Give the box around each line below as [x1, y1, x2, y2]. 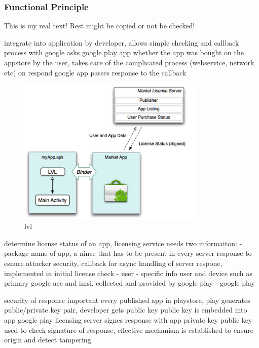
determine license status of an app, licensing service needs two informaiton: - [4, 238, 242, 248]
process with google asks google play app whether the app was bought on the [4, 47, 244, 58]
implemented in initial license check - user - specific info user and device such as [4, 267, 252, 278]
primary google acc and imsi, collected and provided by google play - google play [4, 278, 255, 288]
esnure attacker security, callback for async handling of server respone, [4, 257, 223, 268]
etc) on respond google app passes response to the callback [4, 67, 187, 78]
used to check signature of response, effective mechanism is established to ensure [4, 324, 253, 335]
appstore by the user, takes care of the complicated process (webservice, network [4, 57, 254, 67]
